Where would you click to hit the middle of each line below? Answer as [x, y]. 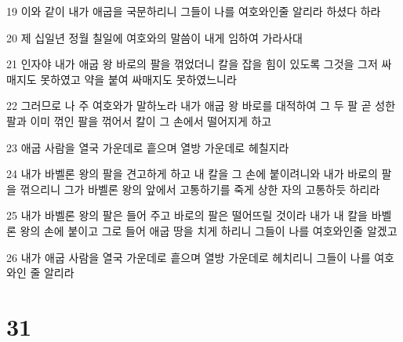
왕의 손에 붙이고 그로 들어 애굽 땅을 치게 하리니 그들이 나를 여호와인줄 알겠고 [209, 230]
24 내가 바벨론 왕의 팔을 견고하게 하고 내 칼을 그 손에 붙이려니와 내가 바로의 [192, 174]
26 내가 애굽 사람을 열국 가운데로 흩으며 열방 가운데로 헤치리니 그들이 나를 [189, 257]
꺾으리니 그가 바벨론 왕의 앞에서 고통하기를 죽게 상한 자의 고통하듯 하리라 [200, 189]
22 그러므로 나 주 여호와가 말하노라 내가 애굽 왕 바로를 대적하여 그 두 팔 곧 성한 [201, 106]
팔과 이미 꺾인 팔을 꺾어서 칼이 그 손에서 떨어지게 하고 [139, 120]
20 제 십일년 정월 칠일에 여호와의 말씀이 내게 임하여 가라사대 [154, 37]
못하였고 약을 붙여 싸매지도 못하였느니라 [138, 79]
